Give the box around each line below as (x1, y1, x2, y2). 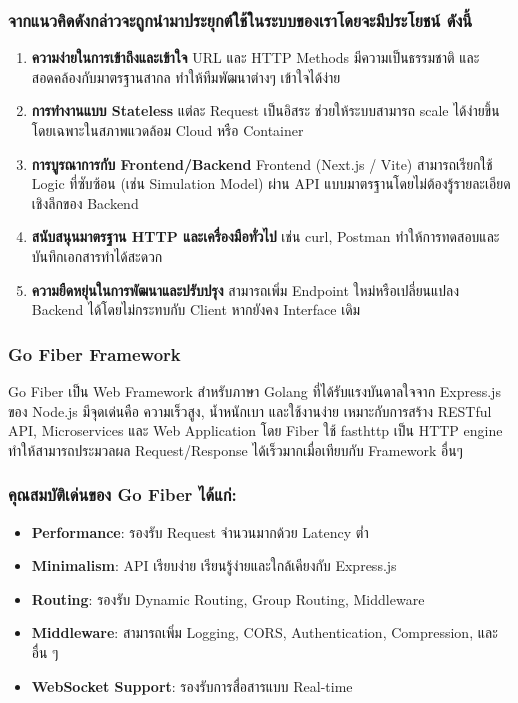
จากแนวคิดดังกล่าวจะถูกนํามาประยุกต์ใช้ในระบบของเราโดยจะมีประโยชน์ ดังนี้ (8, 7, 473, 32)
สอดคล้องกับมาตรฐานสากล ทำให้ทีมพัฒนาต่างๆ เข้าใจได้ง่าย (31, 66, 341, 87)
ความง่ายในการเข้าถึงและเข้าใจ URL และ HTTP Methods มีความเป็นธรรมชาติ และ (31, 47, 480, 68)
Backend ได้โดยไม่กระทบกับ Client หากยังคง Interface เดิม (31, 299, 361, 320)
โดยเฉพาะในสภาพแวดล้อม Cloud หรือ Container (31, 120, 304, 140)
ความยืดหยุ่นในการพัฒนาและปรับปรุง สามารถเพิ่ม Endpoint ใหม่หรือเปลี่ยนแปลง (31, 279, 460, 300)
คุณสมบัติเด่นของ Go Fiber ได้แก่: (8, 482, 237, 507)
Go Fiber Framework (8, 341, 181, 366)
